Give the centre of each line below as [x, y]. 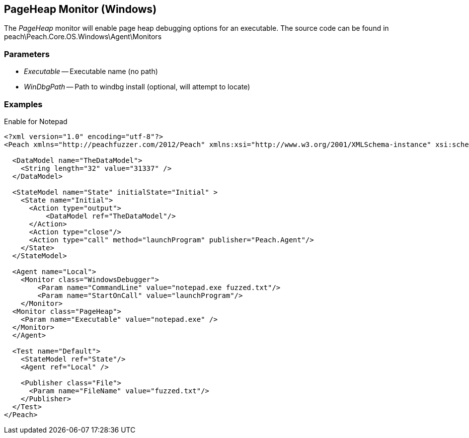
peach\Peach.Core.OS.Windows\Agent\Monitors [83, 37]
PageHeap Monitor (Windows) [80, 9]
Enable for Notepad [36, 121]
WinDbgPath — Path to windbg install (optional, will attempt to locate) [137, 87]
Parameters [27, 54]
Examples [23, 104]
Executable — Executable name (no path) [91, 72]
